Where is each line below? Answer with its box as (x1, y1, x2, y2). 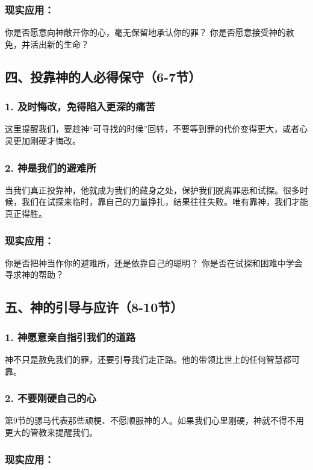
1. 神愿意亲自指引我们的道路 (5, 329, 136, 344)
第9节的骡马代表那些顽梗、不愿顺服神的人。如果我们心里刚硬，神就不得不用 (5, 414, 304, 427)
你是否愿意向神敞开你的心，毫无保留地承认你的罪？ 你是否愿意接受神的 (5, 26, 286, 39)
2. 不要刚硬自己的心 (5, 390, 96, 406)
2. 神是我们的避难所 (5, 160, 96, 175)
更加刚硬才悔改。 (13, 134, 81, 146)
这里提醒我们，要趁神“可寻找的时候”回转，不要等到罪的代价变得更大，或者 (5, 122, 300, 135)
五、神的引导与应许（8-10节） (5, 298, 184, 316)
